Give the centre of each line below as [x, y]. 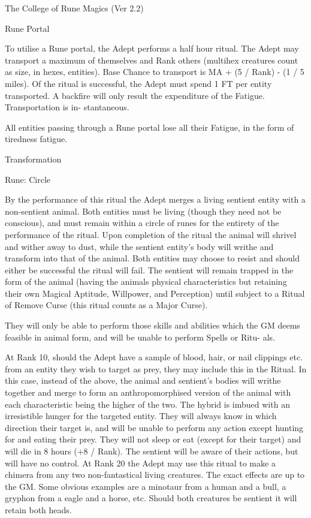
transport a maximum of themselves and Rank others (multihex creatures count [152, 60]
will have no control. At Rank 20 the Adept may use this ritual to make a [140, 463]
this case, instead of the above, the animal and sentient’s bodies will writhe [143, 380]
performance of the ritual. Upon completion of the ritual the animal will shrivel [151, 234]
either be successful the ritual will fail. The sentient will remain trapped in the [149, 269]
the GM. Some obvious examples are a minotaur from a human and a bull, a [146, 486]
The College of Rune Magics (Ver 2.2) [74, 8]
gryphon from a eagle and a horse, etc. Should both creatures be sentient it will [151, 498]
